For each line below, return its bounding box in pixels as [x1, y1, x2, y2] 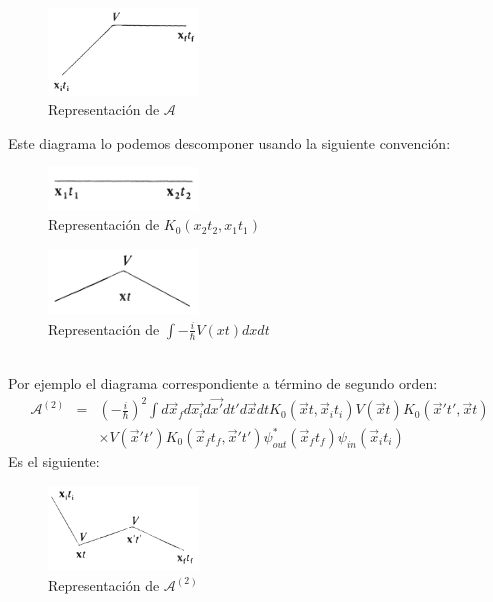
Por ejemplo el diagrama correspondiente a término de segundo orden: [8, 372, 438, 393]
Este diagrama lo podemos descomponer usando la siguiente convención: [8, 132, 451, 153]
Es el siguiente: [8, 450, 100, 471]
